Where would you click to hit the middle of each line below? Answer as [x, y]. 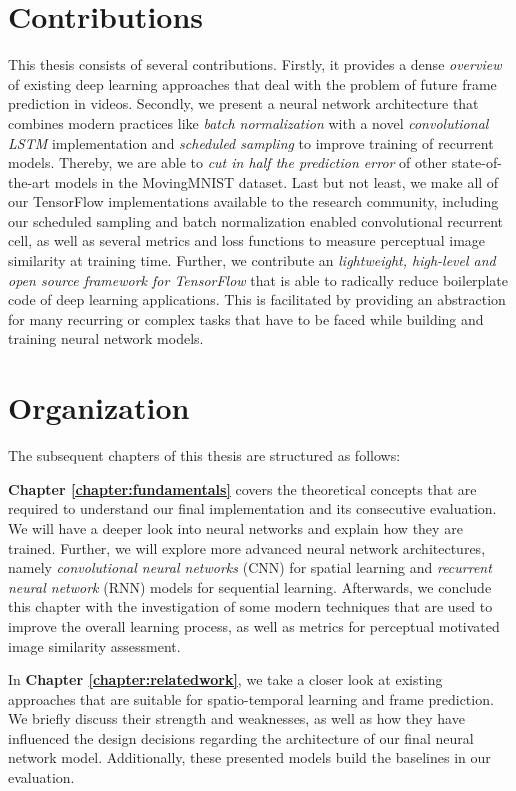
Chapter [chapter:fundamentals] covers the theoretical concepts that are [242, 488]
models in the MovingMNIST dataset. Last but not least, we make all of [276, 181]
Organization [99, 407]
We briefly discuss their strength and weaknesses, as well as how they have [236, 718]
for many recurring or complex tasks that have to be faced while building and [246, 318]
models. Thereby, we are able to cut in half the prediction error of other [227, 162]
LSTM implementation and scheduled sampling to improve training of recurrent [251, 142]
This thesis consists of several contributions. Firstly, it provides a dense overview [255, 64]
